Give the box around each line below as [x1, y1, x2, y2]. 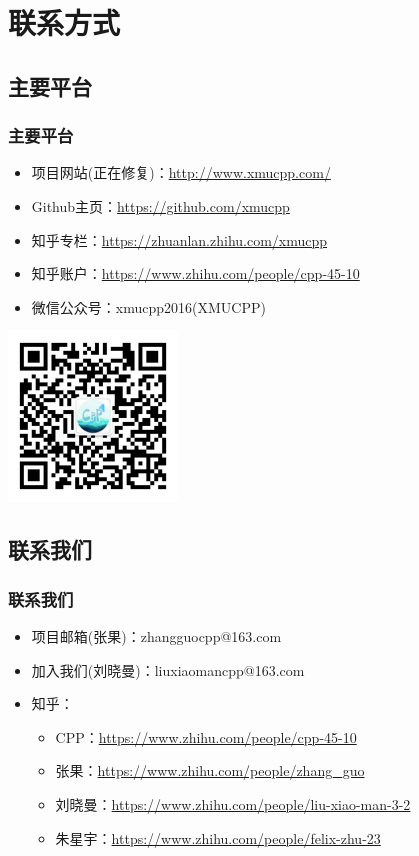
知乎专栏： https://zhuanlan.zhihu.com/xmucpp [31, 229, 328, 250]
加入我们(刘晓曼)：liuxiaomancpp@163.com [31, 659, 305, 680]
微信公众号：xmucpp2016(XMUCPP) [31, 296, 266, 317]
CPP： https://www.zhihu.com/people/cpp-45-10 [55, 726, 357, 747]
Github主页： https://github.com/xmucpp [31, 195, 290, 216]
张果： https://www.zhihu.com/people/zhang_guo [55, 760, 365, 781]
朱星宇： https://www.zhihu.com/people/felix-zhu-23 [55, 827, 381, 848]
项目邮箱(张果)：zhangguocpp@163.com [31, 626, 282, 647]
